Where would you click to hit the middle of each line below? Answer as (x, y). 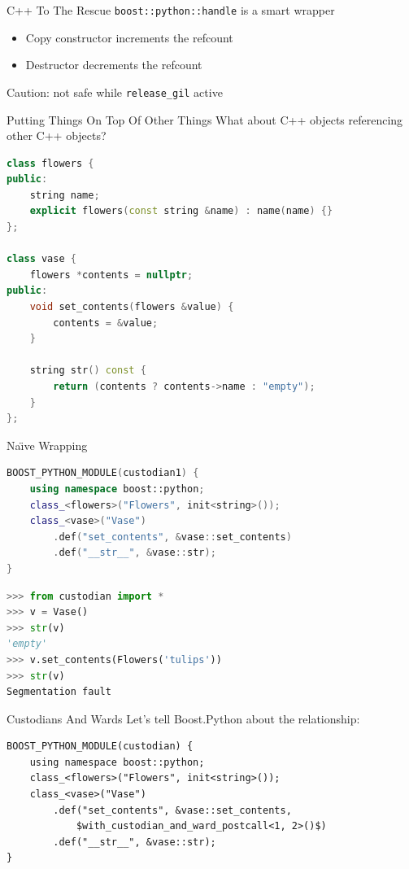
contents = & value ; (106, 323)
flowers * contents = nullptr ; (111, 275)
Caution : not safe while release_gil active (115, 92)
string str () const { (88, 371)
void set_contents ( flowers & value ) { (132, 307)
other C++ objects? (57, 135)
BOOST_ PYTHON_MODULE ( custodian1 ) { (103, 473)
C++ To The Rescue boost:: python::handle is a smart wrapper (171, 10)
